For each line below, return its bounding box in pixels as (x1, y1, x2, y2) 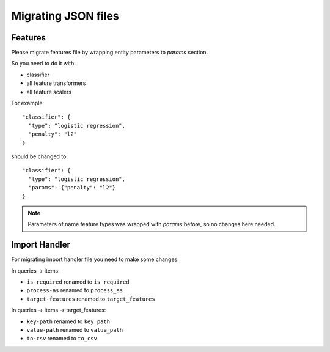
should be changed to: (11, 153, 68, 160)
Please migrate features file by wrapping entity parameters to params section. (11, 49, 208, 56)
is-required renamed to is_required (26, 278, 130, 285)
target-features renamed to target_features (26, 295, 155, 302)
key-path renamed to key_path (26, 318, 110, 325)
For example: (11, 100, 45, 107)
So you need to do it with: (11, 60, 76, 67)
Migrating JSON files (11, 9, 119, 23)
